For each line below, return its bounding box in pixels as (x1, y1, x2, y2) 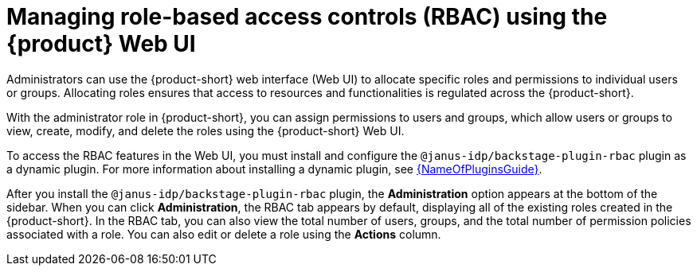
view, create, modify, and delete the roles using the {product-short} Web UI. (6, 123, 405, 138)
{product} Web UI (6, 30, 196, 57)
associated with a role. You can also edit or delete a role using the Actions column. (6, 227, 441, 241)
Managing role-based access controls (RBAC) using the (6, 3, 608, 30)
